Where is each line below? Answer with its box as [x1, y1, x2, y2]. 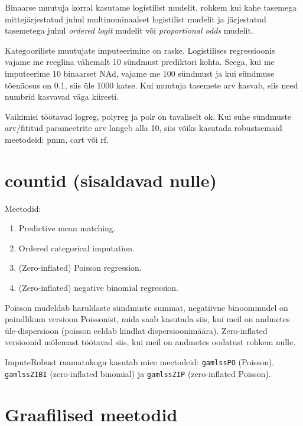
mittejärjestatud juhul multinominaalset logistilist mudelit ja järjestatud [5, 12, 266, 25]
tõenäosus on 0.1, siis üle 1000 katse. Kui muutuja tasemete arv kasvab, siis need [5, 78, 298, 91]
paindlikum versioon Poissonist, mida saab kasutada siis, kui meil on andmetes [5, 313, 290, 325]
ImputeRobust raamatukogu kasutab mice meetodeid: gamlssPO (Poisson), [5, 356, 275, 368]
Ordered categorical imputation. [18, 241, 135, 254]
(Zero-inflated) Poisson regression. [18, 261, 142, 274]
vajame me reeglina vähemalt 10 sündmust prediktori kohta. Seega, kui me [5, 55, 275, 68]
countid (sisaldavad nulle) [5, 168, 217, 192]
